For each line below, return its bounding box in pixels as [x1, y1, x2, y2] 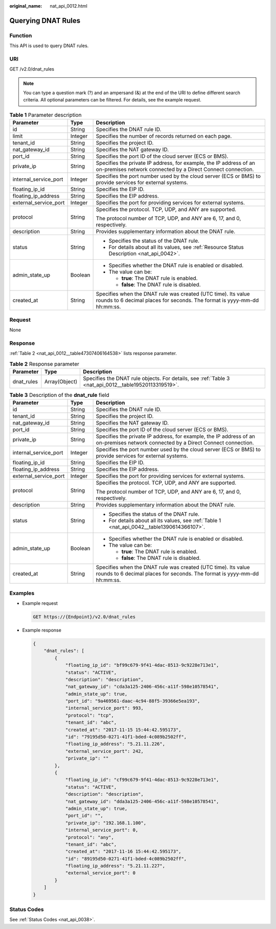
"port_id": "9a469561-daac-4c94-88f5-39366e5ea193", [65, 698, 200, 704]
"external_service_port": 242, [65, 748, 144, 754]
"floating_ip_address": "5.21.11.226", [65, 741, 166, 747]
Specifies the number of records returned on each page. [96, 133, 232, 140]
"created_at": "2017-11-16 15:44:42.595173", [65, 849, 181, 855]
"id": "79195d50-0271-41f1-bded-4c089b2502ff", [65, 734, 187, 740]
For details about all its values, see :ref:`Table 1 [108, 517, 221, 524]
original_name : [9, 3, 42, 9]
